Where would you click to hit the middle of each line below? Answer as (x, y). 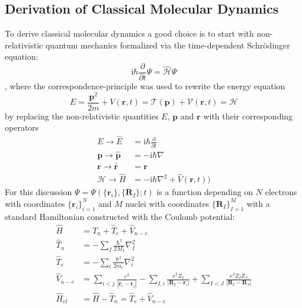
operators (22, 127)
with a (258, 203)
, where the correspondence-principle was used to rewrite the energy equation (145, 86)
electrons (281, 192)
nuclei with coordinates (167, 203)
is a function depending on (205, 192)
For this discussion (38, 192)
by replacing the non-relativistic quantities (82, 116)
